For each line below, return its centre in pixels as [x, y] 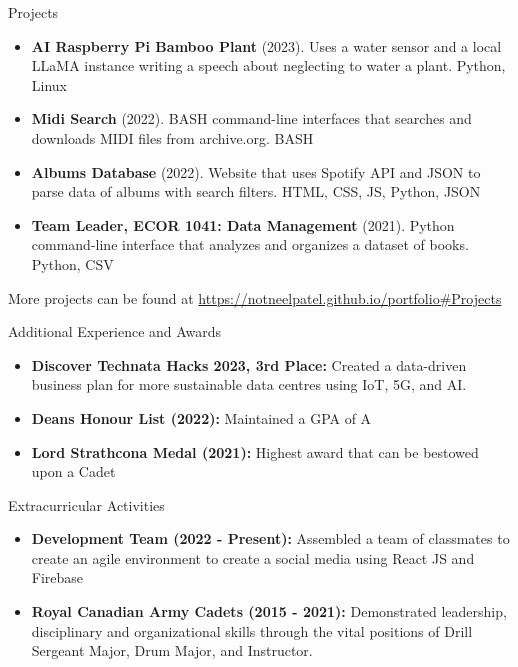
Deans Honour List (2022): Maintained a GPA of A [201, 417]
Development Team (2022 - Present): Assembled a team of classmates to [270, 538]
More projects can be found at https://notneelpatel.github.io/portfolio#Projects [255, 297]
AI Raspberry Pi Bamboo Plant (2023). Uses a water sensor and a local [266, 45]
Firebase [57, 577]
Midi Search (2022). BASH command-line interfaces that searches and [251, 118]
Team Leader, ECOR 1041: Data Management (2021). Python [243, 224]
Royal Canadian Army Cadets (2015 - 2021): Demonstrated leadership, [269, 611]
